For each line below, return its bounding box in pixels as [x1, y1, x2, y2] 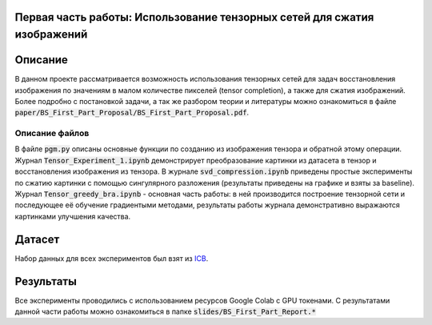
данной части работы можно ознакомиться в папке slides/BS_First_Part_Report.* [14, 307, 316, 316]
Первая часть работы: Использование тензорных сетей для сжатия [14, 10, 374, 24]
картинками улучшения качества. [14, 211, 131, 221]
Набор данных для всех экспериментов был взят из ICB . [14, 253, 209, 263]
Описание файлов [14, 128, 90, 139]
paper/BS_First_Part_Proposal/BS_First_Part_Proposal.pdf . [14, 108, 250, 118]
